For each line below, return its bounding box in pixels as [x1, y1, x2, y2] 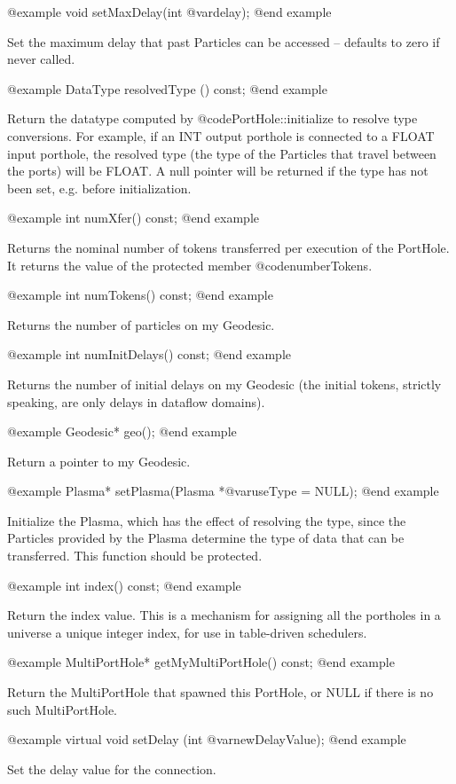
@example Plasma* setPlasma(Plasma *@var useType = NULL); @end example [7, 482, 439, 500]
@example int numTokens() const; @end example [7, 286, 273, 304]
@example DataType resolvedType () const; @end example [7, 79, 327, 98]
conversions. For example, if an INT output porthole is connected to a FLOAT [7, 126, 435, 145]
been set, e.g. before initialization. [7, 178, 192, 197]
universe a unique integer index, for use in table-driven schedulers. [7, 623, 367, 641]
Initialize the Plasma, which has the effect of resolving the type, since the [7, 511, 406, 529]
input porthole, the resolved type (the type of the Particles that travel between [7, 144, 436, 162]
